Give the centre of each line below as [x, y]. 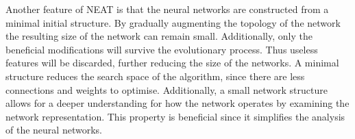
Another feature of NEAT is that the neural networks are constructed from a [167, 9]
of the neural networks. [54, 130]
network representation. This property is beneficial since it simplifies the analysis [175, 116]
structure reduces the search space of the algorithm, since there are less [155, 76]
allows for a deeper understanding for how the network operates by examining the [177, 103]
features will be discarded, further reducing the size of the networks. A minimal [172, 63]
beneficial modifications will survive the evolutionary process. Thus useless [162, 49]
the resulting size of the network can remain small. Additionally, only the [159, 36]
